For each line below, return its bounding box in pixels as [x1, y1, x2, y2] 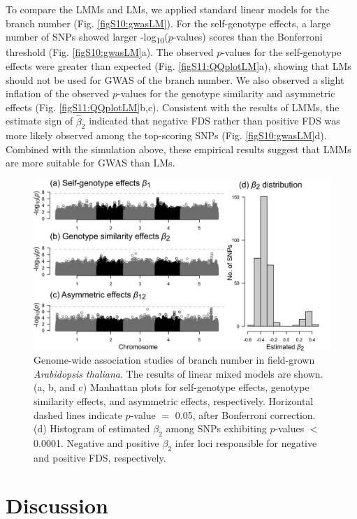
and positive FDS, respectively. [34, 450, 166, 464]
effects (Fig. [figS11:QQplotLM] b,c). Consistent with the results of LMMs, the [6, 99, 340, 114]
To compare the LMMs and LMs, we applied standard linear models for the [6, 2, 330, 16]
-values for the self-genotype [221, 45, 342, 59]
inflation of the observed [6, 86, 110, 101]
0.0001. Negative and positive [34, 435, 159, 450]
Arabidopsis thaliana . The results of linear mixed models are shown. [34, 366, 323, 381]
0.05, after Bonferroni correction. [175, 407, 316, 422]
